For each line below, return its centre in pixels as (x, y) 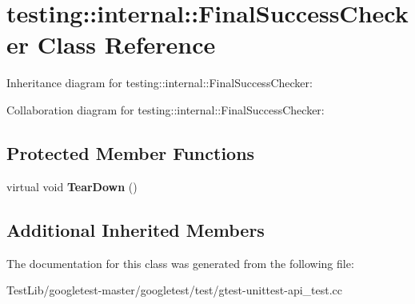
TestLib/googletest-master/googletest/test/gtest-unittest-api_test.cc (175, 290)
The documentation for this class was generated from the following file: (180, 263)
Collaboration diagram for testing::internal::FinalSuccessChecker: (166, 109)
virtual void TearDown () (72, 186)
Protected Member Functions (131, 152)
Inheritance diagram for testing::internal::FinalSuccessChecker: (160, 83)
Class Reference (126, 44)
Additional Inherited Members (136, 229)
